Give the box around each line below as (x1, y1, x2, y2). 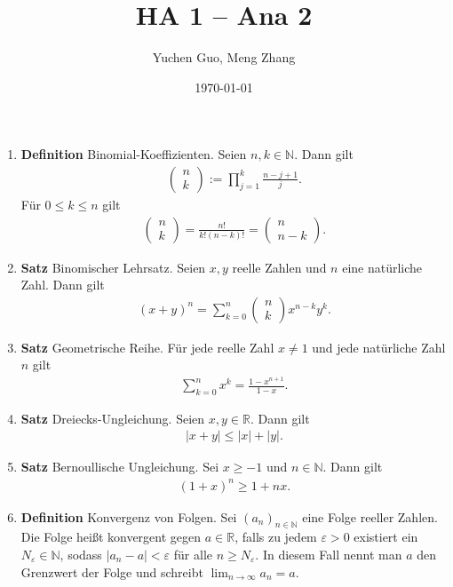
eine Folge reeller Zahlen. (302, 507, 438, 526)
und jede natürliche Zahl (312, 337, 446, 356)
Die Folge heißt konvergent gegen (20, 528, 202, 546)
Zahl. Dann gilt (20, 275, 105, 294)
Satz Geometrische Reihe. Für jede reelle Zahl (20, 337, 274, 356)
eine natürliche (342, 258, 423, 276)
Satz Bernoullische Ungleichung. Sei (20, 457, 219, 476)
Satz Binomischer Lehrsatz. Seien (20, 258, 206, 276)
